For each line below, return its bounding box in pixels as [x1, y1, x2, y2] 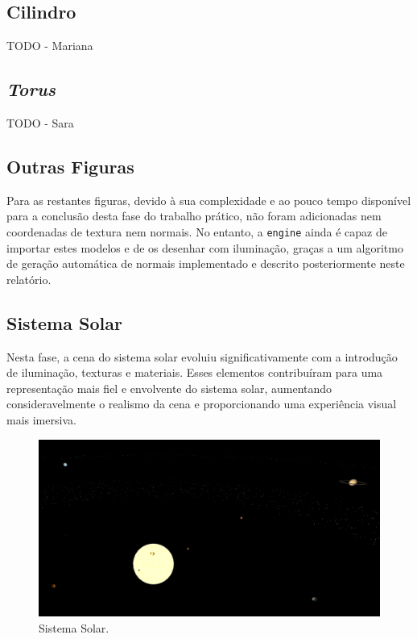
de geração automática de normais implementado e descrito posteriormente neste [6, 255, 405, 272]
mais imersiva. [6, 411, 76, 428]
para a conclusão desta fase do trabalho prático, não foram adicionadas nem [6, 207, 382, 224]
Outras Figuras [6, 153, 134, 178]
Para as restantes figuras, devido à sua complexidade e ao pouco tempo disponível [6, 191, 411, 208]
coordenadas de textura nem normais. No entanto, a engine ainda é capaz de [6, 223, 387, 240]
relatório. [6, 270, 52, 287]
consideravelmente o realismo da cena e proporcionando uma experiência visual [6, 395, 397, 412]
